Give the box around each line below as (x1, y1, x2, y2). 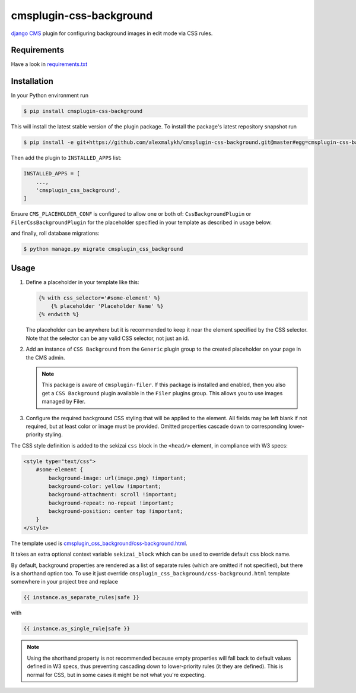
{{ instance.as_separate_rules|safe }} (23, 594, 139, 601)
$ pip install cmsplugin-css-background (23, 108, 142, 115)
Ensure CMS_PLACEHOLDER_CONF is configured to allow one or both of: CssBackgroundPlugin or (11, 210, 252, 218)
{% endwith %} (38, 311, 80, 318)
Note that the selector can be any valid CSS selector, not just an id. (26, 335, 189, 342)
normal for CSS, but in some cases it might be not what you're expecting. (27, 671, 206, 678)
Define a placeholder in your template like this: (26, 278, 139, 285)
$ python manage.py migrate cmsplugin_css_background (23, 245, 183, 253)
